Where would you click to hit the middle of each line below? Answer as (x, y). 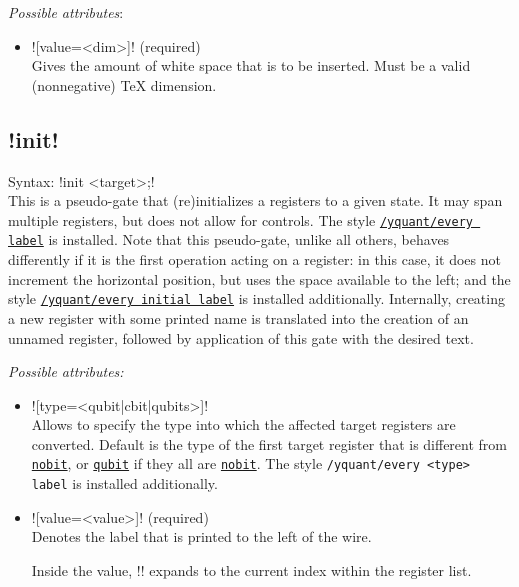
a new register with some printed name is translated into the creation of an (238, 317)
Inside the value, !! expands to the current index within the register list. (251, 569)
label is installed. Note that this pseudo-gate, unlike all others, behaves (229, 239)
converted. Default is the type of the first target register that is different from (269, 443)
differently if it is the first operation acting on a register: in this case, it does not (254, 259)
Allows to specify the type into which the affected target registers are (243, 424)
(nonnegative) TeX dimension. (124, 84)
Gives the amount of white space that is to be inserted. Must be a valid (251, 65)
